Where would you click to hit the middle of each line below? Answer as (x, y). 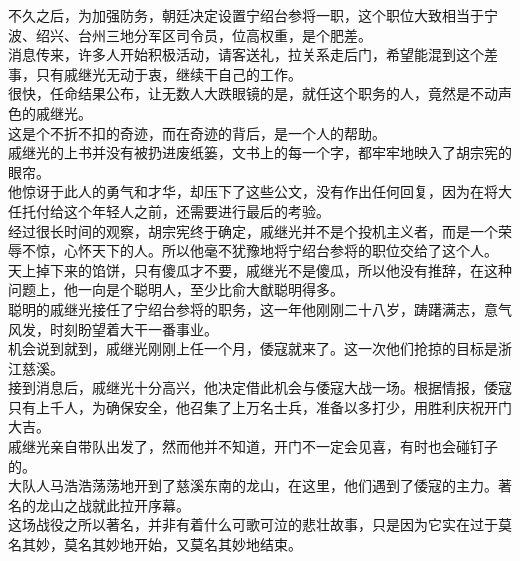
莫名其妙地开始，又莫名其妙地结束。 (182, 544)
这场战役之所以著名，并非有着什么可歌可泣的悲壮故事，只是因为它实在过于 (253, 524)
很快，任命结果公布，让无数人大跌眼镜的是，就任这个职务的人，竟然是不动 (253, 93)
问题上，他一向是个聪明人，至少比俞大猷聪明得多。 (176, 289)
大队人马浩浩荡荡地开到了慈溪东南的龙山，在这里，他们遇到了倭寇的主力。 (253, 485)
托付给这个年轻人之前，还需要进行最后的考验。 (175, 210)
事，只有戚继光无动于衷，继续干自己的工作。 (155, 73)
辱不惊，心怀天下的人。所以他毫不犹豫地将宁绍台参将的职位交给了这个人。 (253, 250)
